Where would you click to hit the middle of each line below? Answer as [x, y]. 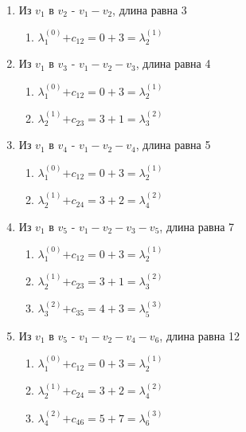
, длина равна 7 [197, 226]
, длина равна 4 [173, 63]
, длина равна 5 [173, 145]
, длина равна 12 [200, 335]
